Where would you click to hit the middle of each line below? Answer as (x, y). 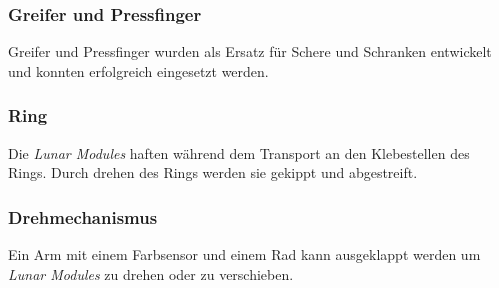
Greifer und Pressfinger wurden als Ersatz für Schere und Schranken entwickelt (250, 51)
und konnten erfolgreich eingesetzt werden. (138, 70)
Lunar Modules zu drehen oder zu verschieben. (151, 273)
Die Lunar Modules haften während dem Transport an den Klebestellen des (239, 152)
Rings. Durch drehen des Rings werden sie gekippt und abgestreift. (213, 172)
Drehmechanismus (83, 216)
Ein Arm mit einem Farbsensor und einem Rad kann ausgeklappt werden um (244, 254)
